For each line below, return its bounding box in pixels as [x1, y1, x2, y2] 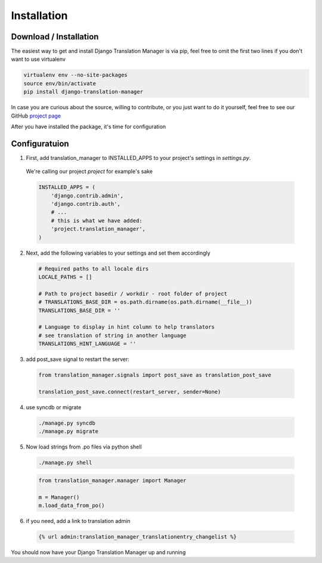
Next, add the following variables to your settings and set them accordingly [26, 249, 211, 256]
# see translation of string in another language [38, 332, 187, 339]
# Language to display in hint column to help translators [38, 324, 215, 330]
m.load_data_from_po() [38, 502, 105, 509]
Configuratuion [11, 138, 69, 149]
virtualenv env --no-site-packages [23, 72, 128, 79]
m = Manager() [38, 494, 80, 500]
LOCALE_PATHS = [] [38, 273, 92, 280]
